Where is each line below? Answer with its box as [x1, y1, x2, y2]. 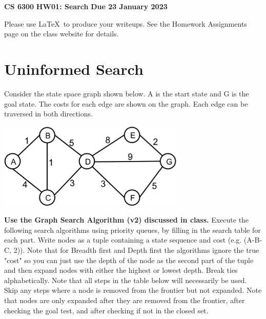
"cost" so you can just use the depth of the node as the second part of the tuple [4, 254, 254, 265]
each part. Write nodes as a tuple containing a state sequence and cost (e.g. [4, 234, 242, 245]
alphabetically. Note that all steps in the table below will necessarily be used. [4, 274, 247, 285]
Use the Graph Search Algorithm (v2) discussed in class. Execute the [4, 214, 249, 225]
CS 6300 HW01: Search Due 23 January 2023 [4, 1, 168, 11]
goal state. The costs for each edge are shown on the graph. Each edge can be [4, 98, 248, 109]
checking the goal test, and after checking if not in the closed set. [4, 305, 209, 315]
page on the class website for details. [4, 28, 119, 39]
